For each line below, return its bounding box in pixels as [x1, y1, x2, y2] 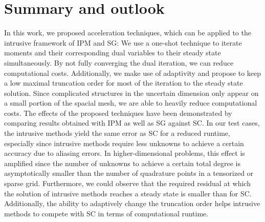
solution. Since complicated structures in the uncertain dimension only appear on [4, 87, 259, 98]
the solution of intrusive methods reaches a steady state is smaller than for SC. [4, 188, 252, 198]
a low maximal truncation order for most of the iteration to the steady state [4, 77, 243, 88]
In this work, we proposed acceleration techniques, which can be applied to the [4, 27, 251, 38]
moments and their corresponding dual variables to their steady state [4, 47, 221, 58]
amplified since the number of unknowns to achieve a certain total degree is [4, 157, 240, 168]
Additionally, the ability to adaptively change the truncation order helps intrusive [4, 198, 260, 209]
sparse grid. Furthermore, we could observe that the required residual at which [4, 178, 251, 189]
